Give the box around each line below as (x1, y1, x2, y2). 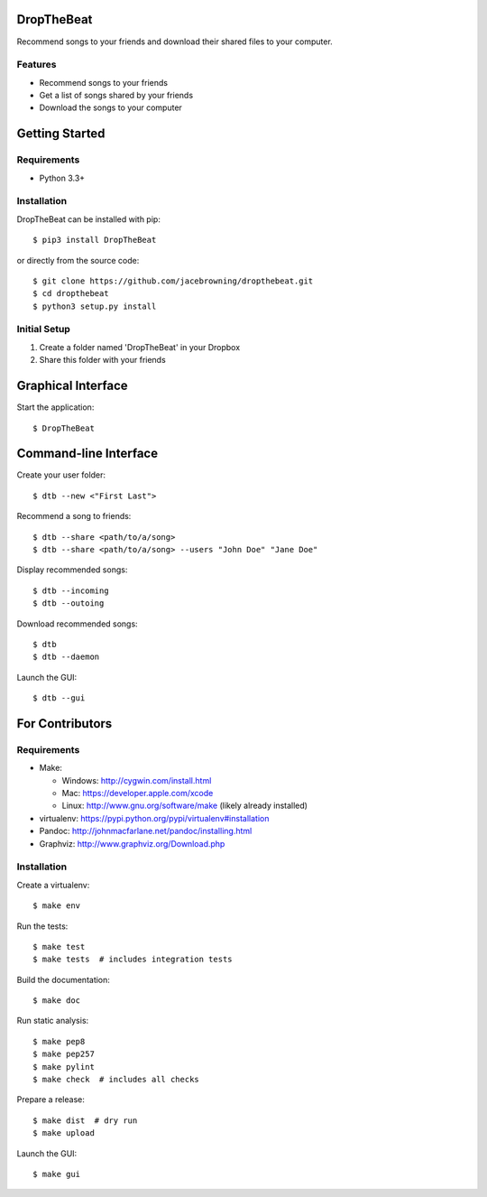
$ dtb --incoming (32, 585, 109, 596)
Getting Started (16, 126, 106, 142)
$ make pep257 (32, 1049, 95, 1060)
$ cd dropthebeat (32, 289, 109, 299)
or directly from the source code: (16, 255, 140, 265)
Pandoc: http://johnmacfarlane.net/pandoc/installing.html (39, 826, 253, 837)
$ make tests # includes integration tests (32, 954, 234, 965)
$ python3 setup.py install (32, 301, 157, 311)
